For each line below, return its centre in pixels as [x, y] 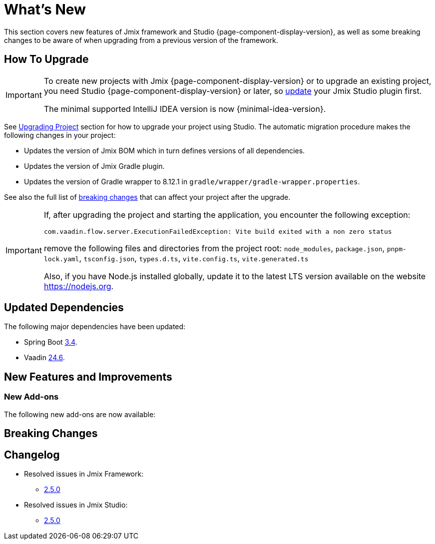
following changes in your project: [60, 135]
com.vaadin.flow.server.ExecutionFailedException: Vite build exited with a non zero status [218, 231]
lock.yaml [61, 259]
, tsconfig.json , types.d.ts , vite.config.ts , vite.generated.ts [194, 258]
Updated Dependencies [64, 308]
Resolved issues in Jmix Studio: [76, 505]
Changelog [32, 455]
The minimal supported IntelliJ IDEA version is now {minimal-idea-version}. [185, 109]
